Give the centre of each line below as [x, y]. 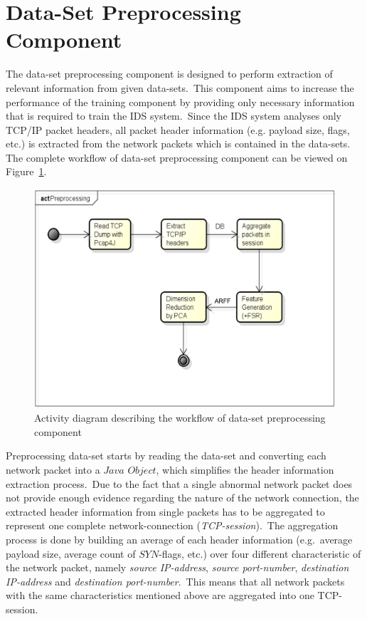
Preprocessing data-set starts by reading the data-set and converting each [166, 456]
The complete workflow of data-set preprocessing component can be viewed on [177, 157]
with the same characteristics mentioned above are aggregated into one [160, 595]
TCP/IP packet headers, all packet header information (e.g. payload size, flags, [178, 129]
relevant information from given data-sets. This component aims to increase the [180, 87]
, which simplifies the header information [245, 470]
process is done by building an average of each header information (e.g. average [179, 540]
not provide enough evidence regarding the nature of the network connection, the [182, 498]
